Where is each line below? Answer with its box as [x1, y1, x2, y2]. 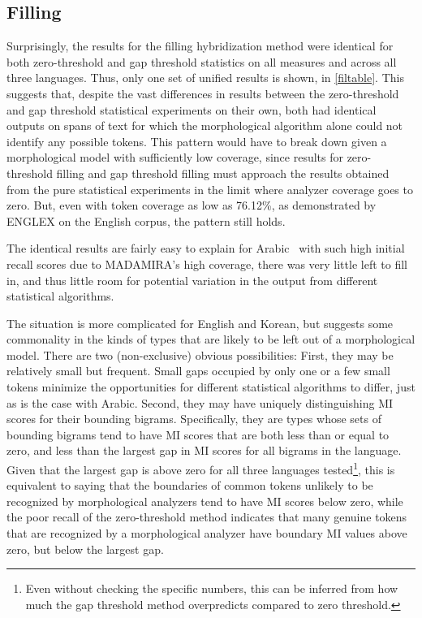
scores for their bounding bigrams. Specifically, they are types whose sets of [6, 410, 381, 427]
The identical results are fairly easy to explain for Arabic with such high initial [6, 240, 405, 257]
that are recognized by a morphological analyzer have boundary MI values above [6, 525, 407, 542]
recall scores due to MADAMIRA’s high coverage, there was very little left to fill [6, 255, 407, 272]
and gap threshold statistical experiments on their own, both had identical [6, 101, 377, 118]
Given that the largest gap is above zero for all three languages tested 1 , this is [6, 459, 395, 478]
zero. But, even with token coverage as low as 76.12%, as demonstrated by [6, 197, 377, 214]
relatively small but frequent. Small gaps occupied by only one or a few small [6, 362, 390, 379]
